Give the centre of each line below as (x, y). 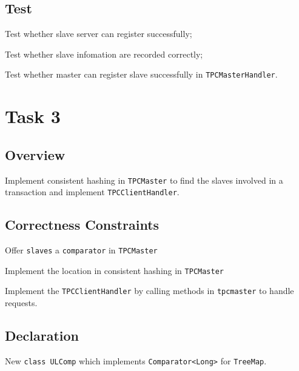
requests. (21, 303)
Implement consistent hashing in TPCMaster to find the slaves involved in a (144, 180)
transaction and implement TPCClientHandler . (92, 192)
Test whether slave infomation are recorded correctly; (104, 54)
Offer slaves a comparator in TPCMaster (81, 250)
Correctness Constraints (82, 225)
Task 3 (33, 116)
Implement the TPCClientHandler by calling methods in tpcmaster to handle (149, 291)
